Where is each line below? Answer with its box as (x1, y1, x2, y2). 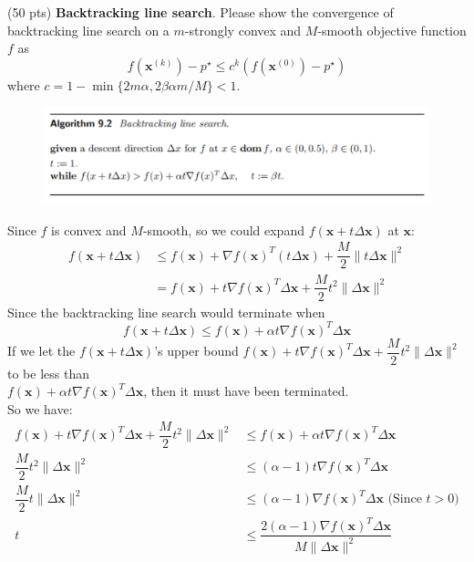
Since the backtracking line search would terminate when (7, 302, 325, 321)
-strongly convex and (184, 20, 302, 39)
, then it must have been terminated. (143, 381, 349, 401)
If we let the (7, 341, 76, 360)
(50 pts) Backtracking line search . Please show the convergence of (7, 3, 394, 21)
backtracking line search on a (7, 20, 170, 39)
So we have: (7, 399, 73, 418)
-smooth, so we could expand (142, 220, 304, 239)
